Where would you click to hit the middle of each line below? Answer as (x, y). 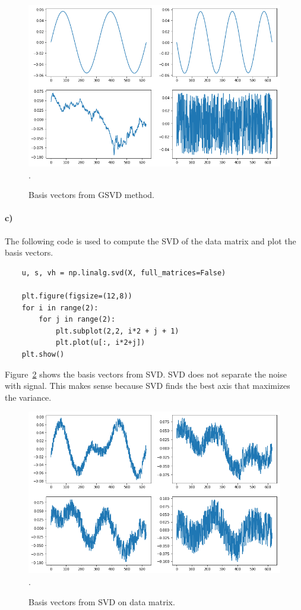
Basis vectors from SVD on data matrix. (102, 601)
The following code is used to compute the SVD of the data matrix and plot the (150, 240)
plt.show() (43, 354)
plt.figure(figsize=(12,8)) (77, 296)
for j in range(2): (77, 320)
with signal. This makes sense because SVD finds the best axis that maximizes (148, 386)
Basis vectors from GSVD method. (91, 195)
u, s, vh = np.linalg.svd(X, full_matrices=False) (124, 273)
